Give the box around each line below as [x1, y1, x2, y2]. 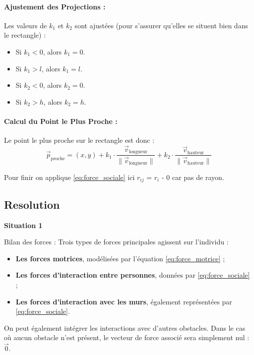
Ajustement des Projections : [4, 1, 106, 11]
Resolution [4, 196, 60, 212]
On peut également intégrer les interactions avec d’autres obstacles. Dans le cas [4, 322, 246, 333]
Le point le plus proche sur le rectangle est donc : [4, 135, 155, 145]
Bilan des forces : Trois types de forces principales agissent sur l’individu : [4, 237, 229, 247]
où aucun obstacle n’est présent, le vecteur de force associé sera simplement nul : [4, 332, 250, 343]
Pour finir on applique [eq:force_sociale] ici [4, 172, 135, 182]
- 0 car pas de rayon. [161, 172, 224, 182]
